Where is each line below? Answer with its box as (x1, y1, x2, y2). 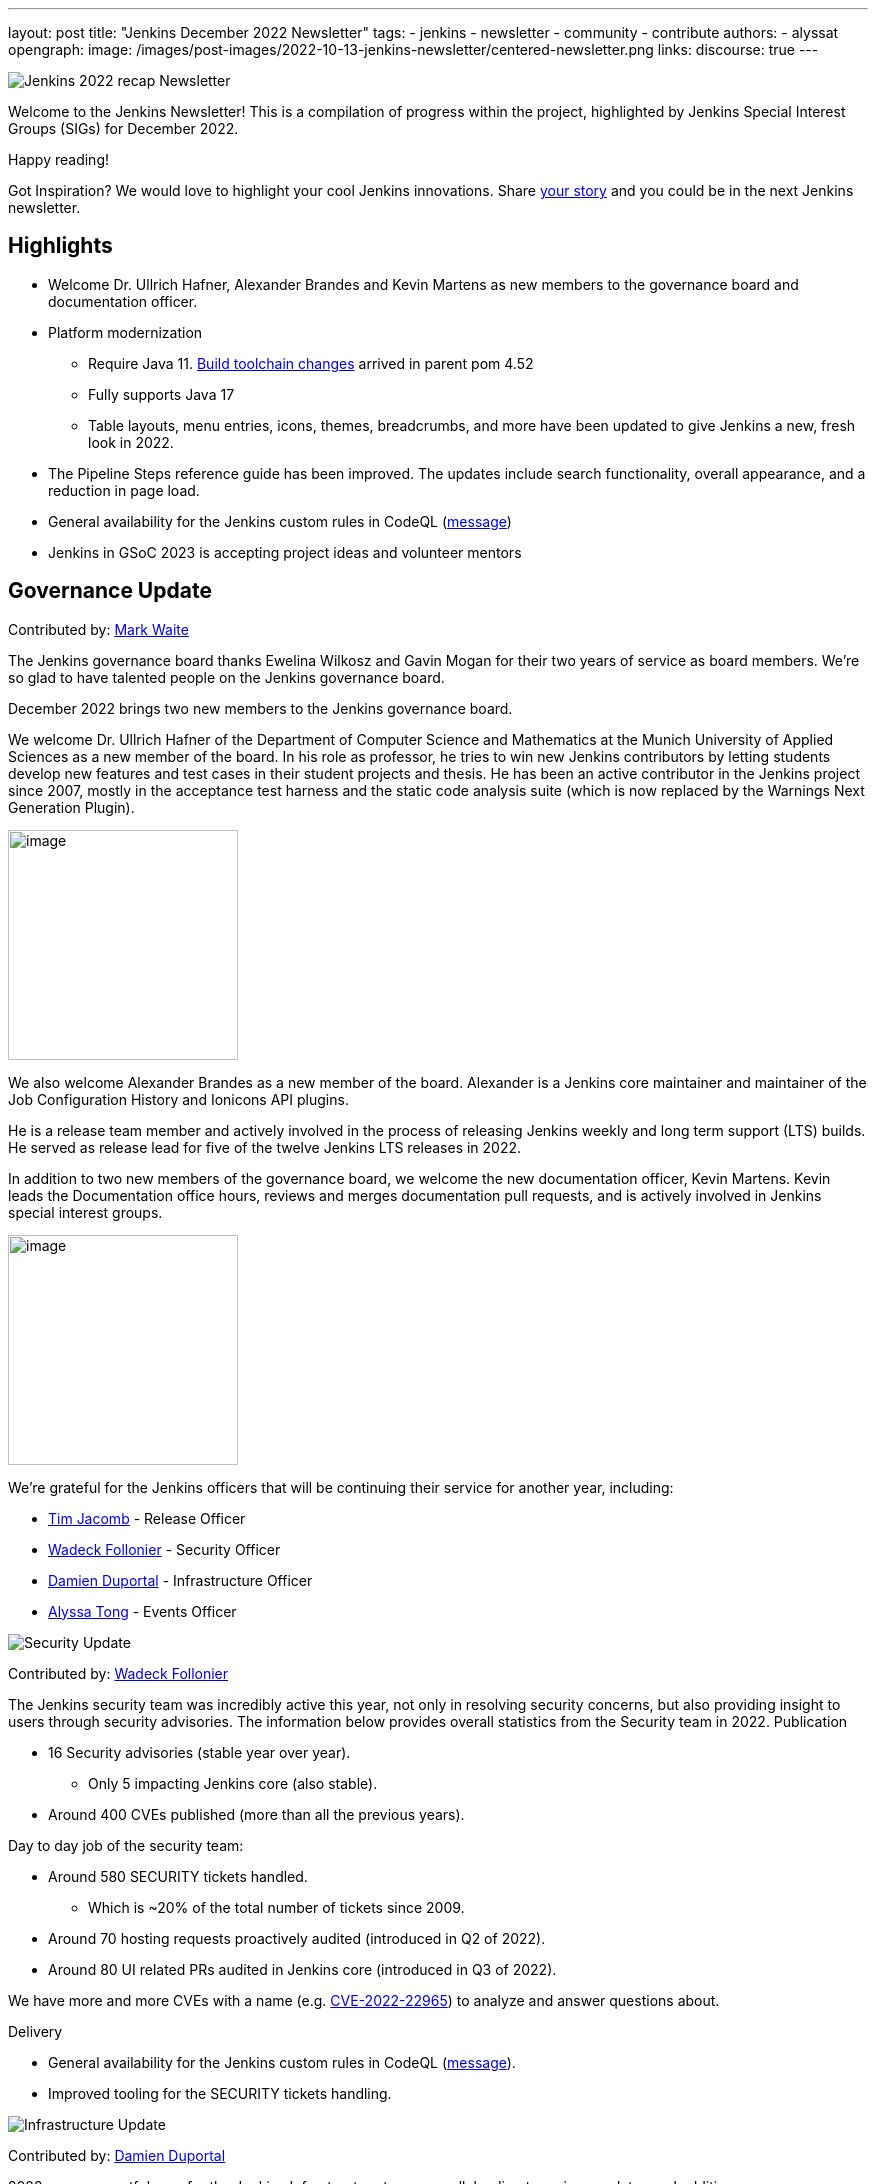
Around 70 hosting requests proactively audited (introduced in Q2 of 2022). (48, 1929, 546, 1947)
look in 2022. (88, 433, 174, 451)
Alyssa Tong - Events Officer (48, 1602, 237, 1620)
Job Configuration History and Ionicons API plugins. (8, 1090, 349, 1108)
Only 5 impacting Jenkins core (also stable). (88, 1774, 378, 1792)
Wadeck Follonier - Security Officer (48, 1540, 281, 1558)
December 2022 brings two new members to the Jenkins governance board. (8, 699, 513, 717)
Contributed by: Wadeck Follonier (8, 1664, 229, 1682)
